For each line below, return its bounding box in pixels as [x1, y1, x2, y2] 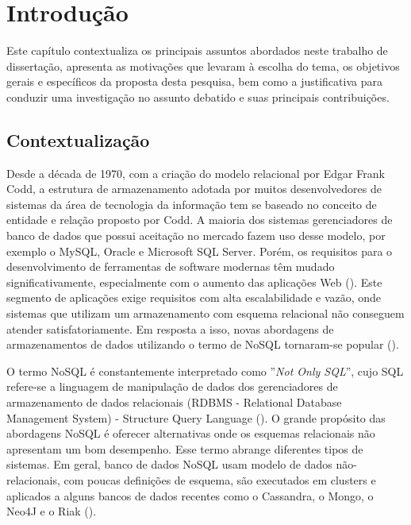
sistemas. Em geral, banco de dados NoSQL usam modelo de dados [6, 456, 332, 473]
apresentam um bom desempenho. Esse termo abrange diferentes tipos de [6, 440, 363, 457]
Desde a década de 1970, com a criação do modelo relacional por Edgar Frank [6, 164, 385, 181]
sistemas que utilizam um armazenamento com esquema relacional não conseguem [6, 305, 405, 322]
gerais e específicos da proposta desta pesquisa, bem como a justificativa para [6, 73, 382, 90]
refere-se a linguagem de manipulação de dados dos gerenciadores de [6, 378, 338, 395]
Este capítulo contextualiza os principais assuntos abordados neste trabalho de [6, 42, 388, 59]
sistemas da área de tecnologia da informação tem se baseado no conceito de [6, 195, 377, 212]
